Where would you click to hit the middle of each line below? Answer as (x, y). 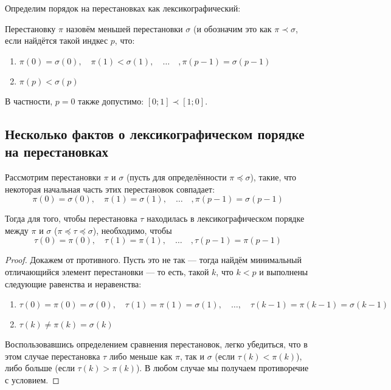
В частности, (29, 101)
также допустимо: (111, 101)
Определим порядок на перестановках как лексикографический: (123, 8)
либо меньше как (141, 356)
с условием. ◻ (32, 379)
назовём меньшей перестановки (124, 28)
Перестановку (30, 28)
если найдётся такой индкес (57, 40)
